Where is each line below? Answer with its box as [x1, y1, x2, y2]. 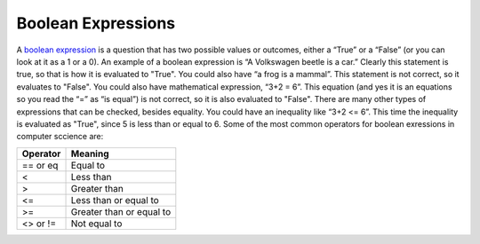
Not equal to [70, 217, 123, 230]
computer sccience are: [16, 131, 104, 142]
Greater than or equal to [70, 205, 172, 217]
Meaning [70, 147, 110, 160]
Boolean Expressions [16, 13, 176, 33]
